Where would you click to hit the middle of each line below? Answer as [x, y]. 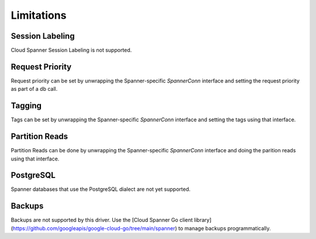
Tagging [26, 106]
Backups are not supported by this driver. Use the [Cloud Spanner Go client [102, 220]
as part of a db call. [34, 89]
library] [203, 220]
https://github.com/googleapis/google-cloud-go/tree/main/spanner [94, 228]
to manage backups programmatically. [225, 228]
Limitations [39, 15]
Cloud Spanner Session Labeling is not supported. [71, 50]
